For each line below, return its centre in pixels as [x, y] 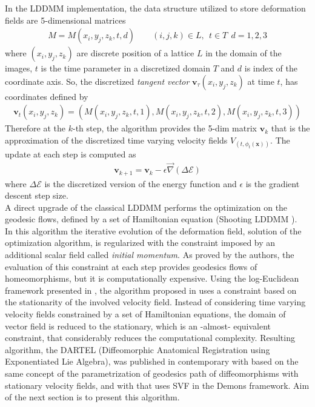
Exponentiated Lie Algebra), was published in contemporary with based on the [152, 361]
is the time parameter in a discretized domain [126, 68]
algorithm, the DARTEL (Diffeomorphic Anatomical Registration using [138, 349]
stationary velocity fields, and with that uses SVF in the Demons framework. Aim [157, 385]
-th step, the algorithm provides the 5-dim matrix [164, 128]
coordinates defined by [47, 96]
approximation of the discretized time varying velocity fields [116, 140]
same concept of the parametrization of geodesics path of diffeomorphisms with [152, 373]
